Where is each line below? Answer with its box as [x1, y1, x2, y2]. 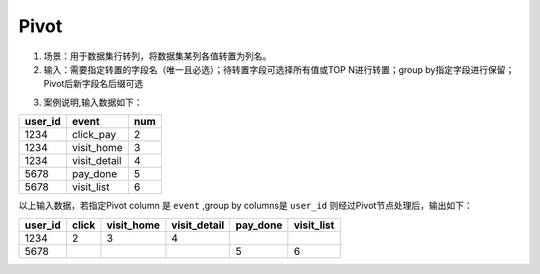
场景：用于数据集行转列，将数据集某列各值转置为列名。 [43, 50, 272, 62]
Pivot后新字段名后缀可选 [43, 78, 144, 90]
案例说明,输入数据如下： [43, 96, 144, 108]
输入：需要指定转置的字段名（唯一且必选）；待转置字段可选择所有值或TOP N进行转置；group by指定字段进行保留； [43, 63, 515, 75]
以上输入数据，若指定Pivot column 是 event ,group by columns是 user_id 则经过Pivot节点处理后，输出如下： [18, 200, 474, 212]
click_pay [71, 128, 117, 142]
